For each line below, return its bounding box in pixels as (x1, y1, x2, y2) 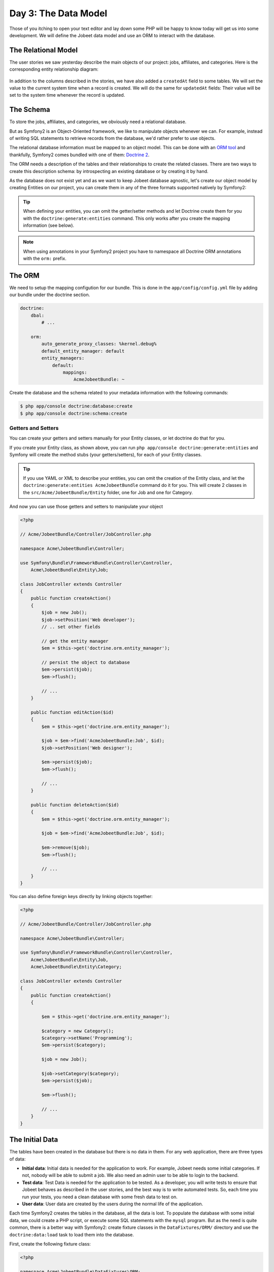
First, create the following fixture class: (9, 1240, 91, 1247)
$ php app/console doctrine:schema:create (20, 410, 127, 416)
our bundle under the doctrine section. (9, 292, 90, 298)
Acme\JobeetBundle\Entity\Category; (30, 964, 122, 970)
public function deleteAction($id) (30, 802, 119, 807)
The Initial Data (9, 1135, 58, 1144)
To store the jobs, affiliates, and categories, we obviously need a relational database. (9, 119, 187, 125)
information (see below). (23, 222, 75, 228)
